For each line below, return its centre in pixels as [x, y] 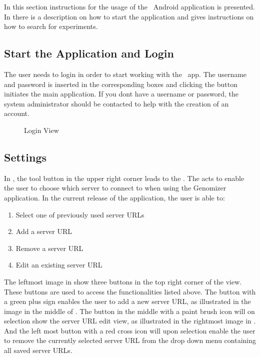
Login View [41, 130]
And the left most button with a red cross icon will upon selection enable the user [130, 330]
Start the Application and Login [89, 53]
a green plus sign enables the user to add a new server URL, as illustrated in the [127, 301]
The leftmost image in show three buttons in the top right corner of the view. [123, 281]
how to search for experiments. [51, 26]
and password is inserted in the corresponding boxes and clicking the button [121, 84]
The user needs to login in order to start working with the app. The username [125, 74]
